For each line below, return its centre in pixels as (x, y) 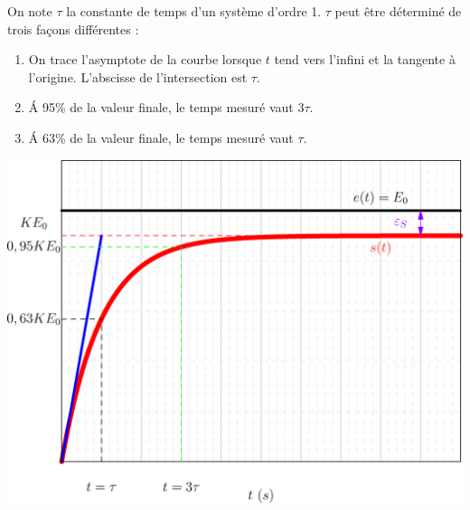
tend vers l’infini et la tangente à (365, 59)
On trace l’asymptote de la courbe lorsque (145, 59)
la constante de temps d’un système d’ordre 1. (194, 11)
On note (30, 11)
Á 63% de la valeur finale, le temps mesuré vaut (161, 137)
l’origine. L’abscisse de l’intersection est (138, 76)
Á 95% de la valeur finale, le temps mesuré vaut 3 (166, 107)
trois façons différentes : (73, 28)
